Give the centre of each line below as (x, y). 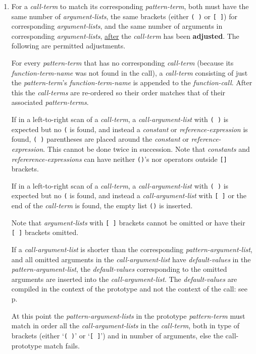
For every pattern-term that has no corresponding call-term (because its (122, 63)
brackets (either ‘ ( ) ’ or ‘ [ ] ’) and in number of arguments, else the (117, 335)
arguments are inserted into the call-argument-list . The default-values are (124, 279)
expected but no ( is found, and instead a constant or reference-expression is (130, 129)
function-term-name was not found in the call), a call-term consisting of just (130, 72)
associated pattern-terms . (50, 102)
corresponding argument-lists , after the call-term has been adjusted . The (125, 36)
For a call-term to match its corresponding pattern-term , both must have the (130, 6)
